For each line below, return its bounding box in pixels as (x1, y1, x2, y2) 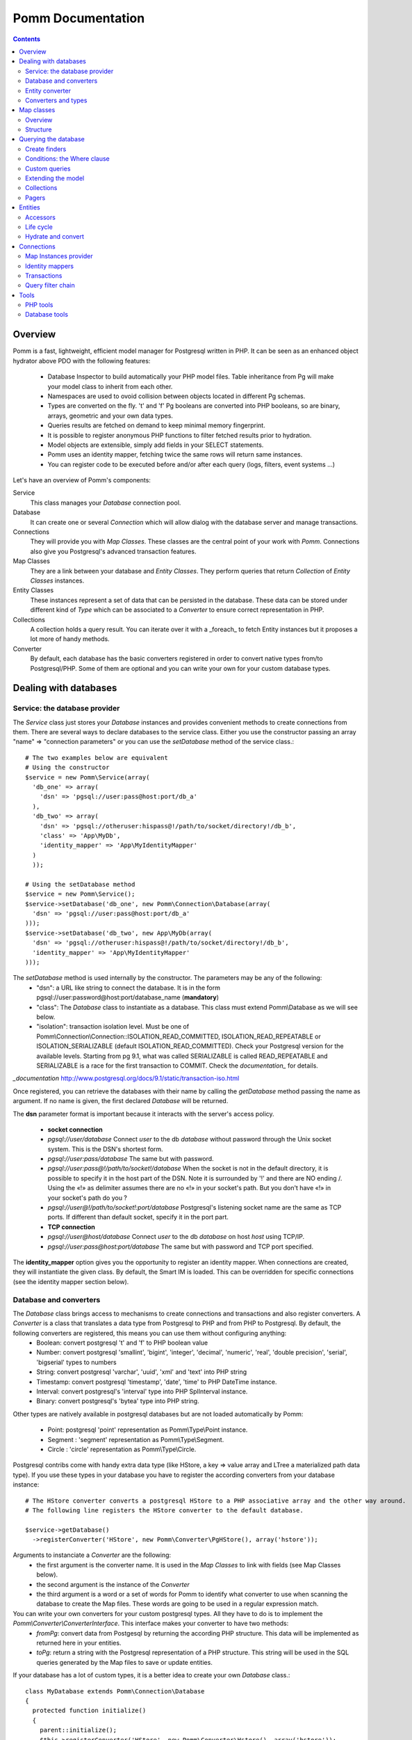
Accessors (25, 213, 56, 221)
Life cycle (25, 223, 53, 231)
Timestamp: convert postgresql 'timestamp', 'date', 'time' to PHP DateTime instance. (36, 1377, 277, 1386)
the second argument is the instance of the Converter (36, 1580, 190, 1588)
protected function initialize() (32, 1707, 147, 1715)
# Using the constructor (25, 764, 110, 772)
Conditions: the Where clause (25, 155, 110, 163)
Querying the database (19, 135, 85, 143)
